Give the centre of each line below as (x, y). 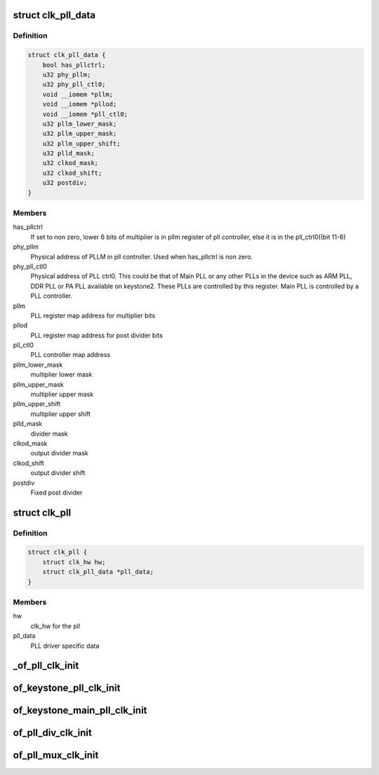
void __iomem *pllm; (78, 94)
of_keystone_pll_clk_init (67, 688)
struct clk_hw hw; (74, 562)
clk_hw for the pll (55, 626)
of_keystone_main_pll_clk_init (80, 711)
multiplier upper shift (60, 414)
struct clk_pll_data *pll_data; (98, 572)
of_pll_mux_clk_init (56, 755)
